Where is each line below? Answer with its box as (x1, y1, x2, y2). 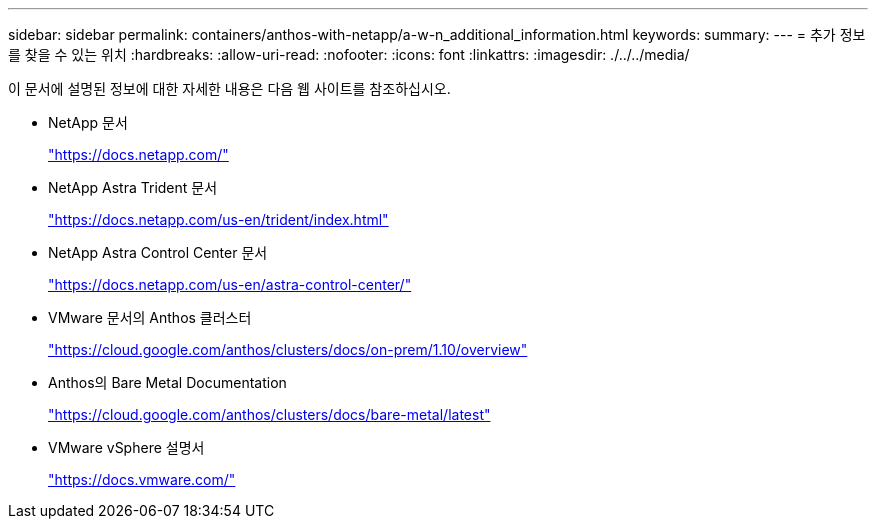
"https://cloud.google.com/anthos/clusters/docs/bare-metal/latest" (48, 406, 491, 423)
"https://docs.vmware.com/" (48, 471, 236, 488)
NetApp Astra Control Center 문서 (48, 244, 268, 261)
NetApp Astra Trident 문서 (48, 179, 218, 196)
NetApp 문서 (48, 114, 128, 131)
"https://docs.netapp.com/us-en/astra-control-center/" (48, 276, 412, 293)
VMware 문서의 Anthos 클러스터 (48, 309, 252, 326)
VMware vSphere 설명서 (48, 439, 205, 456)
